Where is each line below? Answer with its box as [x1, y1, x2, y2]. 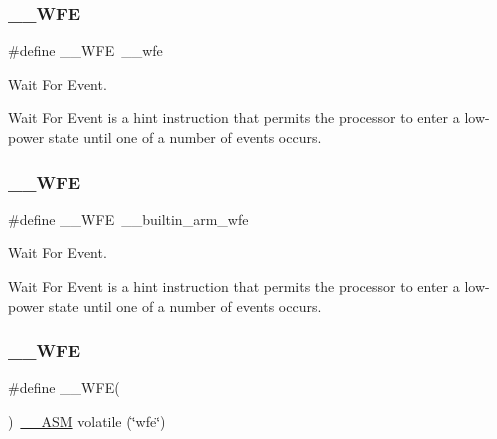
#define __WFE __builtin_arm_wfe [8, 208, 249, 229]
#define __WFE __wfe [8, 40, 163, 61]
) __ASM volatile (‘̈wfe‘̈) [8, 411, 166, 431]
